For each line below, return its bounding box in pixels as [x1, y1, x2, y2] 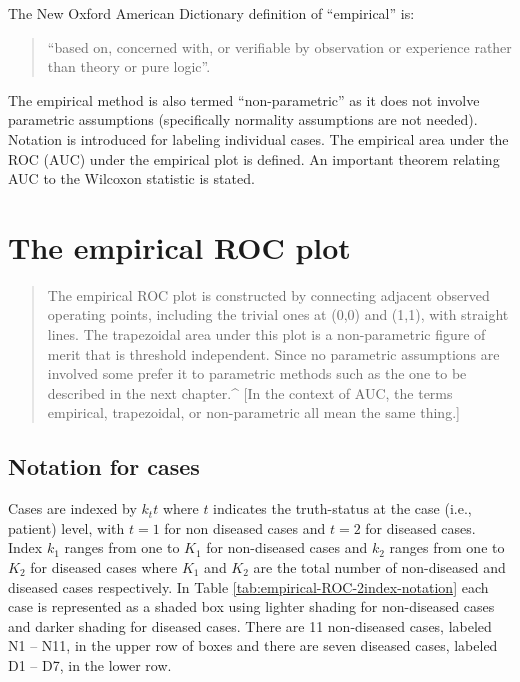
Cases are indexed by [8, 498, 137, 519]
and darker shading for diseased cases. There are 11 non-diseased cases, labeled [8, 615, 492, 636]
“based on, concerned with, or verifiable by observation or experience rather [47, 36, 512, 57]
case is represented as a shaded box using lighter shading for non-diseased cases [8, 596, 495, 617]
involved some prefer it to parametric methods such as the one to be [47, 363, 467, 384]
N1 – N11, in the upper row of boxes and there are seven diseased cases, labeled [8, 635, 498, 656]
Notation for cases [8, 451, 200, 482]
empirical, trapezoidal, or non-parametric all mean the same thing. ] [47, 402, 460, 423]
